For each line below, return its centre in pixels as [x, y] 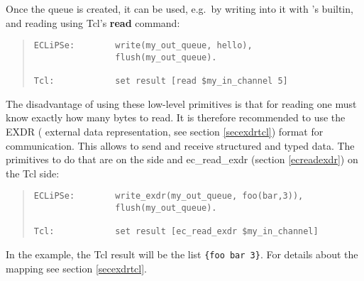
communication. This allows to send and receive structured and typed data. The [180, 145]
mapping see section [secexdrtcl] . [76, 268]
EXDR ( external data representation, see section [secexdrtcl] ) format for [165, 131]
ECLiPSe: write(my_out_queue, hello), [143, 46]
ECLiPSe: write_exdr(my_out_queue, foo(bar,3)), [169, 196]
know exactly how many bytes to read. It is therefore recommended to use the [176, 117]
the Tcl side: [33, 173]
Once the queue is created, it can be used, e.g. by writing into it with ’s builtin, [180, 9]
